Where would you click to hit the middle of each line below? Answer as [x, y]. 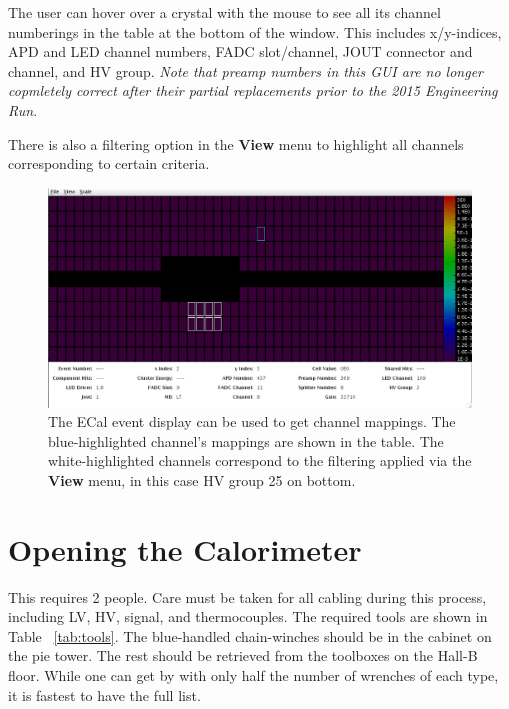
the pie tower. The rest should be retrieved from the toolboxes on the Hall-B [243, 655]
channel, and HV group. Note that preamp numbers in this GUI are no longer [246, 70]
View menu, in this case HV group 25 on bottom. [202, 479]
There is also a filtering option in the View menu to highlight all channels [236, 143]
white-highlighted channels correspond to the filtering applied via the [260, 460]
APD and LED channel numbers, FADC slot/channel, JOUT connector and [240, 51]
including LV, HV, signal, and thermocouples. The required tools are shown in [248, 616]
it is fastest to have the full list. [104, 694]
